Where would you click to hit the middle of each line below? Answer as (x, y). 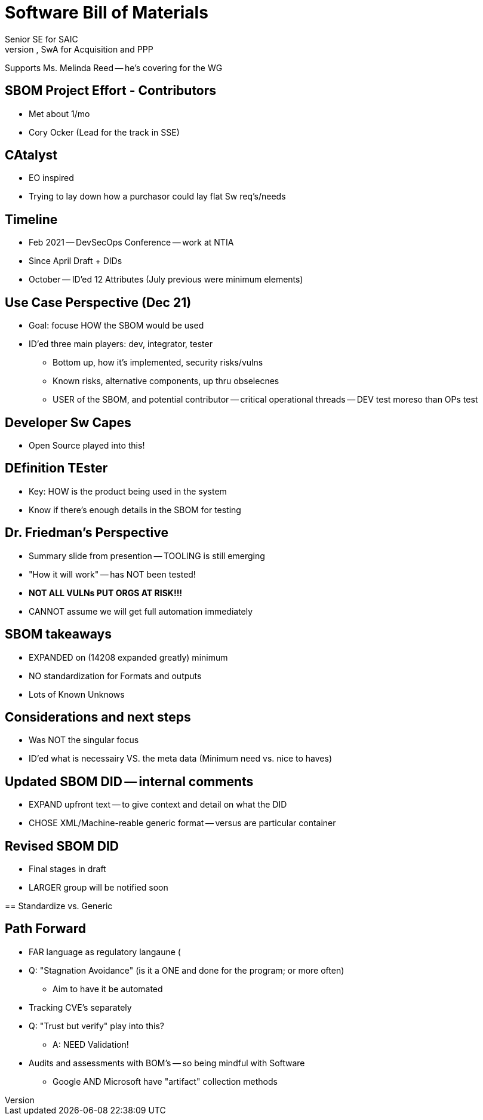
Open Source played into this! (87, 445)
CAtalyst (31, 155)
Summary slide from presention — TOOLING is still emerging (147, 556)
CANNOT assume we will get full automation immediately (141, 611)
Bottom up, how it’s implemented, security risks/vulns (158, 363)
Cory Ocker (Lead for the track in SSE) (104, 132)
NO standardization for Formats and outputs (115, 676)
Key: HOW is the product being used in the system (128, 491)
